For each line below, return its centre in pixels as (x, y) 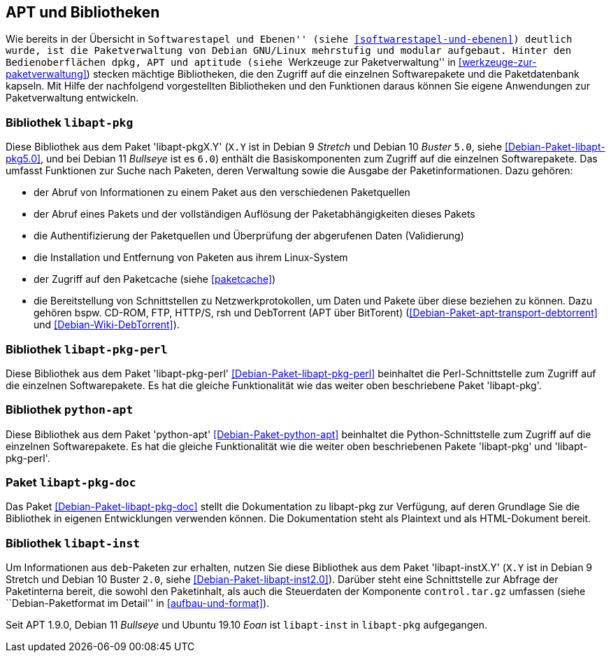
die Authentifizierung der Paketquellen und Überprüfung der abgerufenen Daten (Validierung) (249, 236)
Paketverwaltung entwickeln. (72, 98)
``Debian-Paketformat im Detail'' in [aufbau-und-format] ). (138, 603)
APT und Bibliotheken (83, 12)
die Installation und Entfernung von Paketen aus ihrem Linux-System (191, 258)
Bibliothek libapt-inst (73, 543)
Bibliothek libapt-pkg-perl (87, 349)
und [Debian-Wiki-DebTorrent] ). (107, 325)
